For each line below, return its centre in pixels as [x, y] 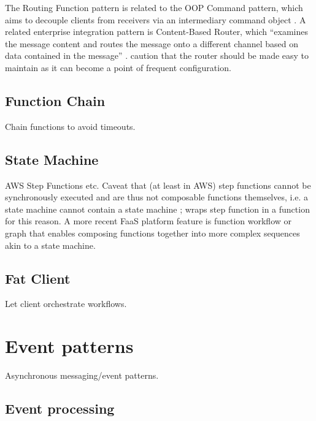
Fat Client [38, 278]
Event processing [60, 408]
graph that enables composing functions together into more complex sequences [152, 233]
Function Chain [55, 100]
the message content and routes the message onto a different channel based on [152, 43]
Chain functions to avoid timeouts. [70, 126]
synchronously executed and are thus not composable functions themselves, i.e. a [157, 197]
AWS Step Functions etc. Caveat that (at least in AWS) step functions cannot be [158, 185]
